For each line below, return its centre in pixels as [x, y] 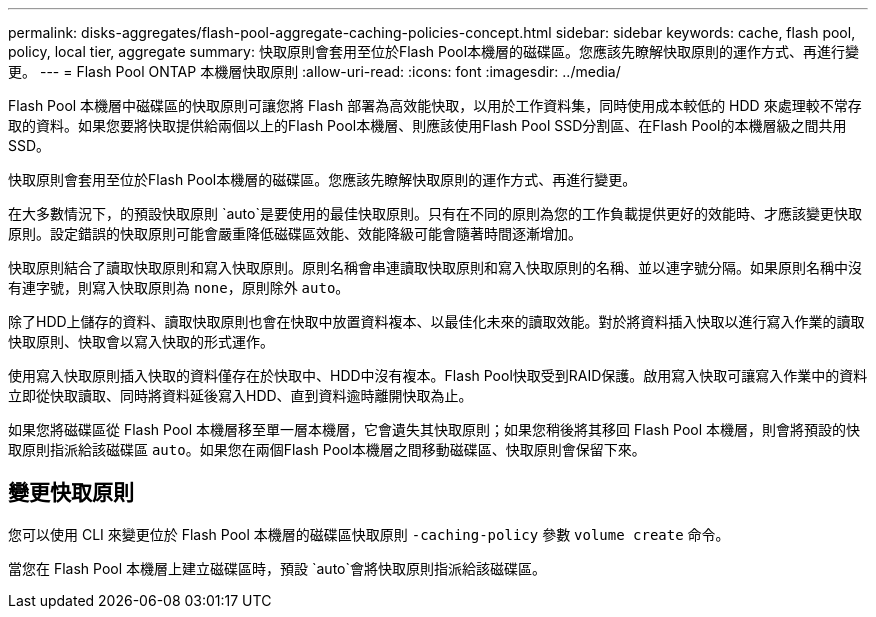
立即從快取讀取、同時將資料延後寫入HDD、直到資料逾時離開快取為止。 [240, 395]
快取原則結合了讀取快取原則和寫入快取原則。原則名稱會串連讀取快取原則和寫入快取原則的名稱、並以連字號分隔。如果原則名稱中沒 [435, 267]
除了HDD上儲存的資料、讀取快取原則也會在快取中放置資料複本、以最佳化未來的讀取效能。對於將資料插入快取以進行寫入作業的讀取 [436, 321]
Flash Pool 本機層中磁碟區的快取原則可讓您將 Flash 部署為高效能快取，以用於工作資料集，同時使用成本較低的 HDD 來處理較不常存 [435, 105]
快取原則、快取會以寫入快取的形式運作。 [141, 341]
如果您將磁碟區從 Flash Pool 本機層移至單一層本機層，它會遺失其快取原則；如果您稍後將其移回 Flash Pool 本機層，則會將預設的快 [434, 429]
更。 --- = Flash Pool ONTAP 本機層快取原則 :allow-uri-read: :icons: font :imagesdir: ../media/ [314, 71]
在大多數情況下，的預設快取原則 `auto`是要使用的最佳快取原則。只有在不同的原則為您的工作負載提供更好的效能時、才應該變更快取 [435, 213]
